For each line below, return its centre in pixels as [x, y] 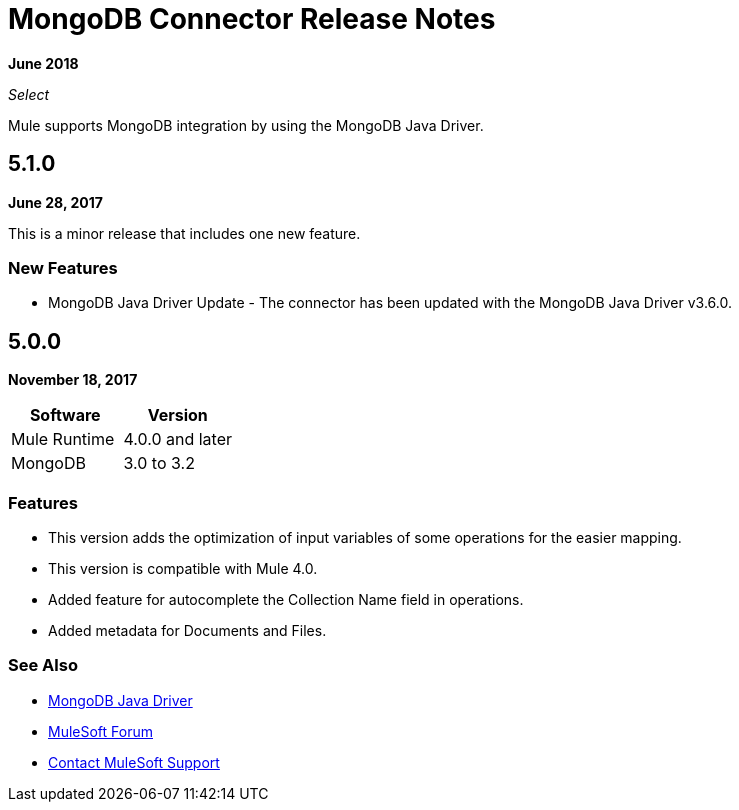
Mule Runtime [63, 439]
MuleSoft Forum [100, 731]
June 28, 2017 [55, 202]
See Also [43, 665]
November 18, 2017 [73, 380]
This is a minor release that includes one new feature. [184, 233]
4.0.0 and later [178, 439]
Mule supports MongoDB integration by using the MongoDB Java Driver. [246, 125]
